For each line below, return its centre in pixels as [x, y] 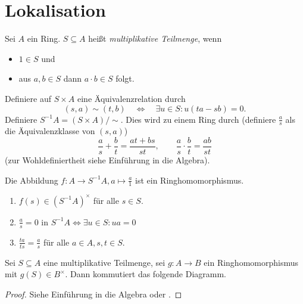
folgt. [125, 78]
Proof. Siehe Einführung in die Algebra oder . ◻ [93, 294]
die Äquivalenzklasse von [50, 131]
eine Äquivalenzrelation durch [132, 98]
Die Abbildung [32, 180]
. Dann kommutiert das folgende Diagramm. [146, 274]
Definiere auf [28, 98]
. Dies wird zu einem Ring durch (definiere [198, 119]
